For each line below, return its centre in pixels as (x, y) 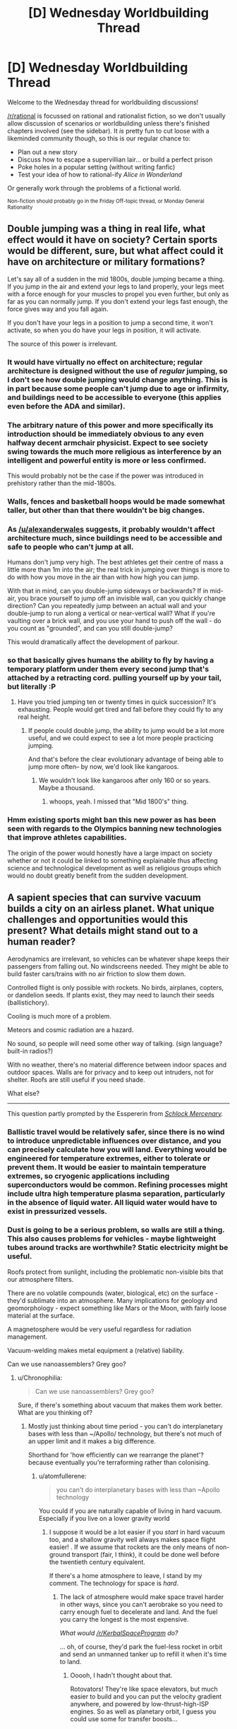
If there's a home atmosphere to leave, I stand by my (126, 1575)
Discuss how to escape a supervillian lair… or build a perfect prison (115, 159)
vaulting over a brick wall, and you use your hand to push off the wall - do (114, 621)
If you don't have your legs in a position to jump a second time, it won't (110, 322)
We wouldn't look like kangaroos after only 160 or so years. (124, 780)
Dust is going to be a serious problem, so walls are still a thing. (116, 1230)
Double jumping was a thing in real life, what (107, 229)
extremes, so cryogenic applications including (89, 1176)
